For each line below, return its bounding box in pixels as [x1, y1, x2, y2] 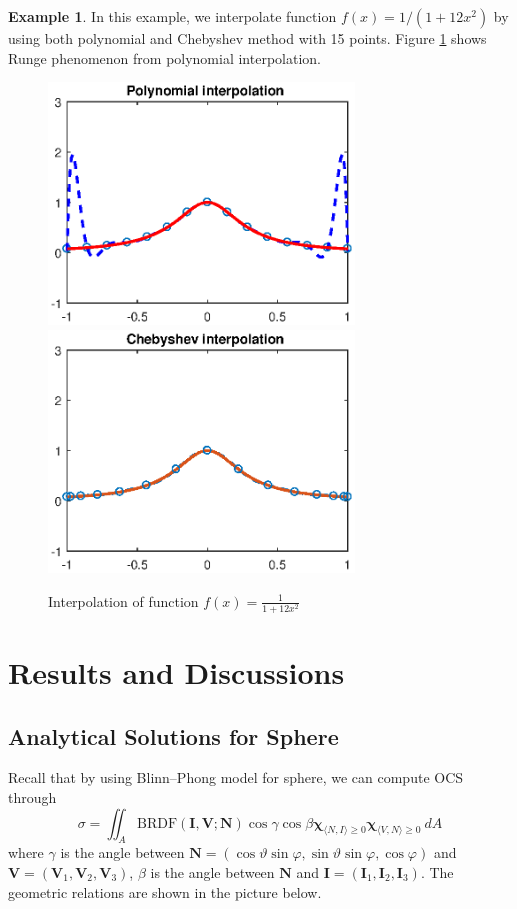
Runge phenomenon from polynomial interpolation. [8, 47, 321, 68]
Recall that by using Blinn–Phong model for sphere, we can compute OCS [8, 767, 464, 788]
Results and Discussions [8, 651, 345, 692]
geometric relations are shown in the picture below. [8, 881, 322, 902]
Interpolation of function [48, 590, 199, 611]
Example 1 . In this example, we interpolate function [8, 6, 337, 26]
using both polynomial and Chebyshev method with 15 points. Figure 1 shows [8, 28, 487, 48]
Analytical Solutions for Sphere [8, 720, 339, 751]
